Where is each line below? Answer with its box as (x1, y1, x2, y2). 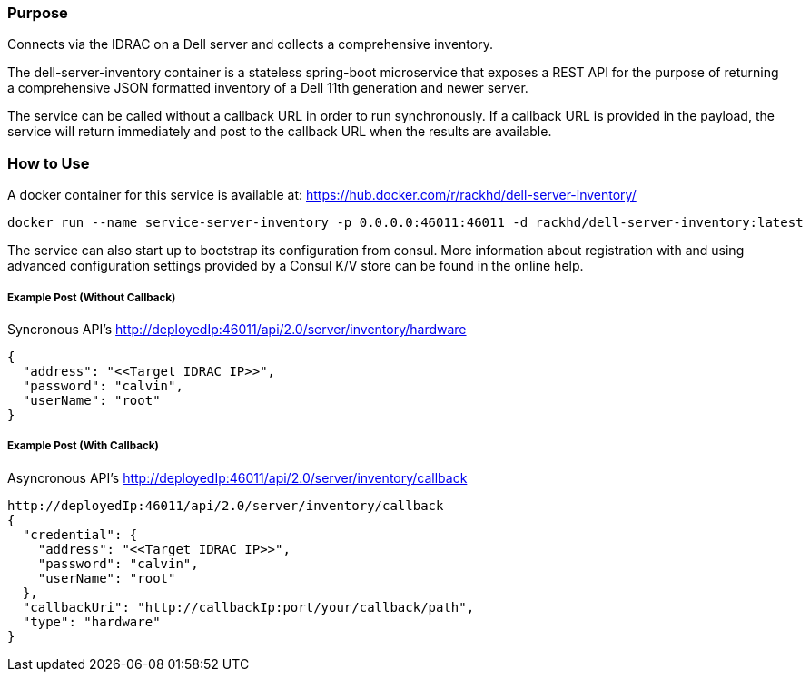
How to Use (7, 153, 90, 172)
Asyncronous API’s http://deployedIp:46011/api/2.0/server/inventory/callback (7, 469, 468, 486)
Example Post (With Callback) (7, 439, 159, 453)
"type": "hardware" (22, 614, 161, 629)
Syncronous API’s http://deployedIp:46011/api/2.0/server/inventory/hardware (7, 320, 467, 337)
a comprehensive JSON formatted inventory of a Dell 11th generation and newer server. (7, 80, 528, 96)
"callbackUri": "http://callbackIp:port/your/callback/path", (22, 599, 475, 615)
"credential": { (22, 526, 138, 542)
